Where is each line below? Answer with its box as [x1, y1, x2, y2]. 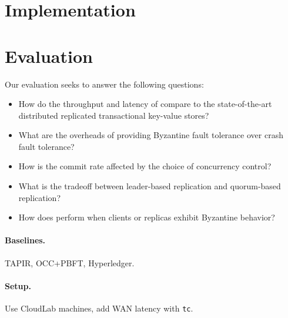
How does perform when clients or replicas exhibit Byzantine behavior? [18, 211, 275, 223]
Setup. [5, 279, 31, 292]
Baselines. [5, 234, 46, 246]
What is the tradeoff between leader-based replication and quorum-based [18, 180, 281, 192]
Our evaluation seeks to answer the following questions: [5, 78, 204, 90]
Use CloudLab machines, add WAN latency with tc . [5, 302, 193, 314]
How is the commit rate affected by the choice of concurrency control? [18, 160, 272, 172]
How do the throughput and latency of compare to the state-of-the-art [18, 98, 272, 110]
